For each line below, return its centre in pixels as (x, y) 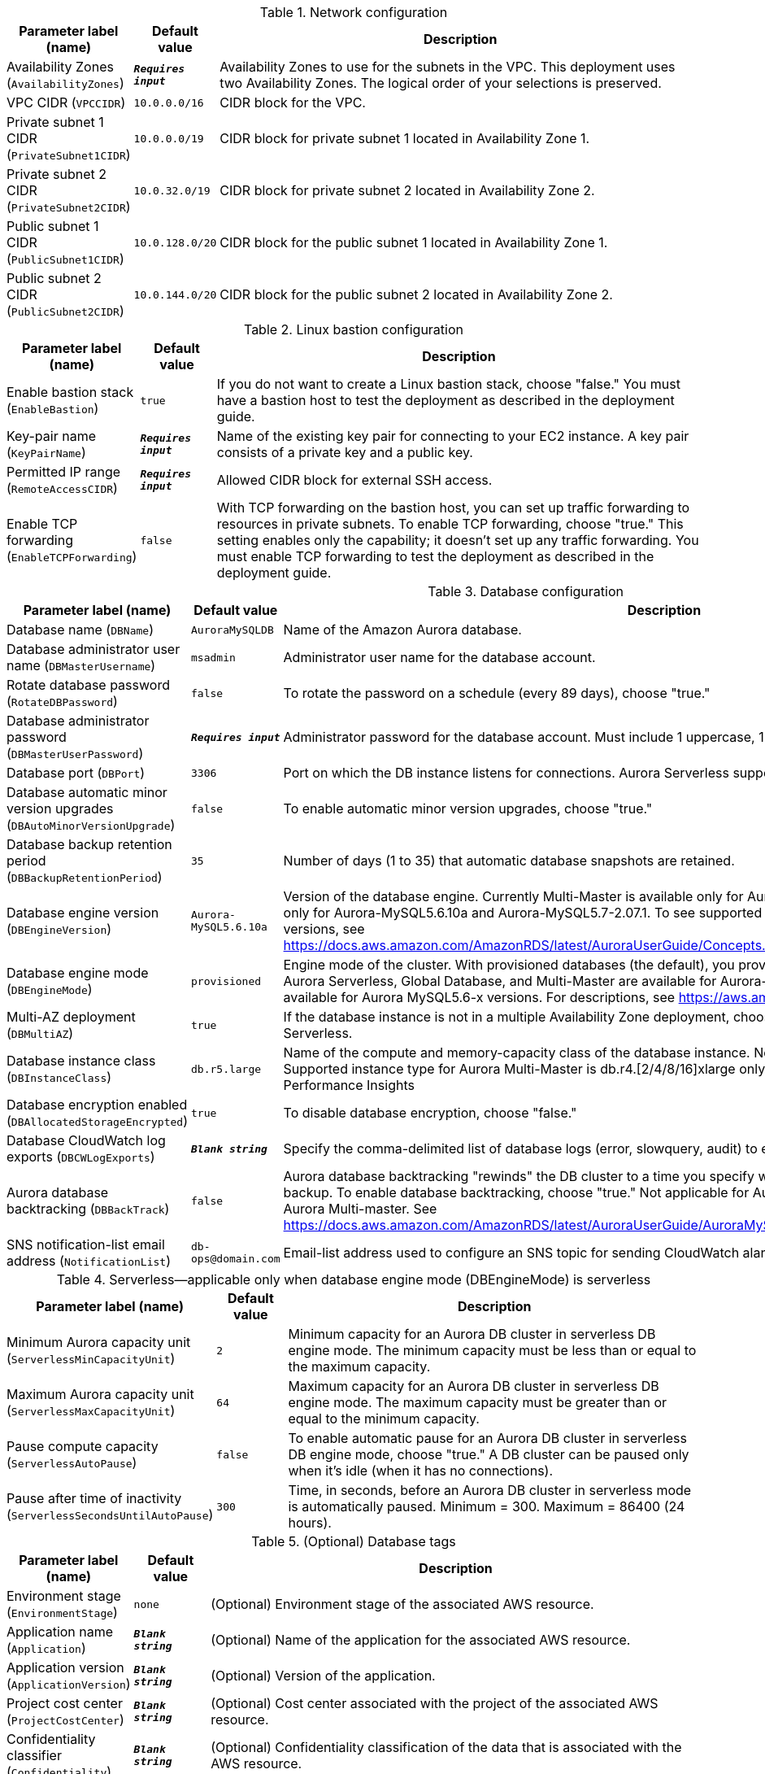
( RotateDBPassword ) (62, 701)
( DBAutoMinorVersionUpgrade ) (91, 825)
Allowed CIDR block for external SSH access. (354, 480)
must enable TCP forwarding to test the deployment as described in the (435, 556)
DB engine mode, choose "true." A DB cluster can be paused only (489, 1454)
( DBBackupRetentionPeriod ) (85, 877)
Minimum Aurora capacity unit (99, 1342)
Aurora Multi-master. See (360, 1209)
